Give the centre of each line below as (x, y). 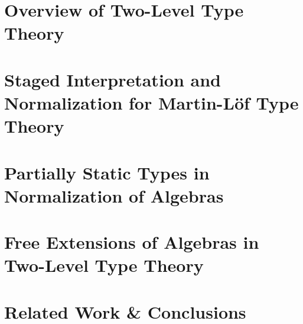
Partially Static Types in (107, 172)
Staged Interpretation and (113, 79)
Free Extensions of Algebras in (132, 242)
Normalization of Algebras (114, 195)
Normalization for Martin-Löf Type (151, 102)
